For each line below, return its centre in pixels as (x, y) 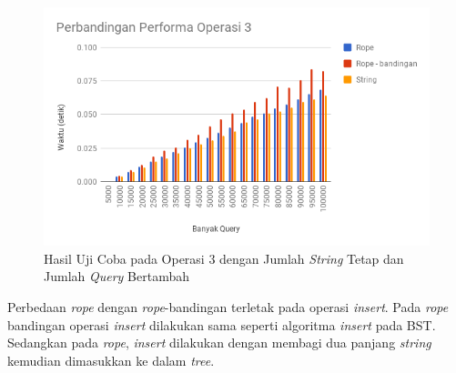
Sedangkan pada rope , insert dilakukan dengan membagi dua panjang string (219, 343)
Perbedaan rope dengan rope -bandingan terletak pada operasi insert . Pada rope (228, 306)
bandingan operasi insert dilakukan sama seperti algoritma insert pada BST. (222, 324)
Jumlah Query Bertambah (117, 276)
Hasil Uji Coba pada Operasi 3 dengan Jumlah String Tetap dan (224, 258)
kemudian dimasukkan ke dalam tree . (111, 360)
